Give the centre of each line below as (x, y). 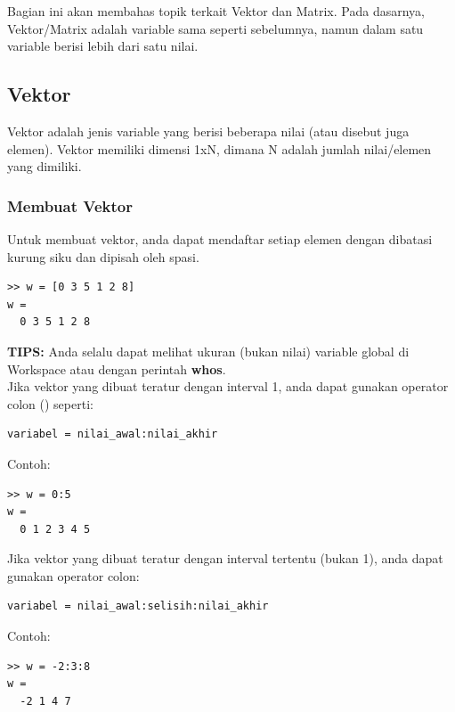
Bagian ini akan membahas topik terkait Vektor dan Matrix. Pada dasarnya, (216, 11)
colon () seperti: (50, 403)
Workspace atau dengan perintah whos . (117, 368)
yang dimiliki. (45, 166)
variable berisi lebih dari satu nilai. (103, 46)
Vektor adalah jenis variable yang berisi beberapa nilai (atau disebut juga (208, 131)
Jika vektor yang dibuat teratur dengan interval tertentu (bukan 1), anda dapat (225, 558)
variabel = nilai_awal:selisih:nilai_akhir (138, 606)
